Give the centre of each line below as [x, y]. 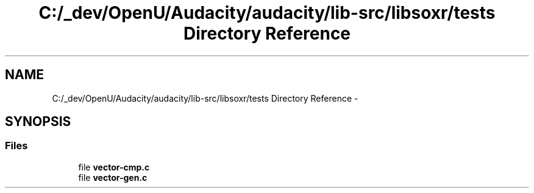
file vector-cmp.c [114, 167]
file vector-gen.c [113, 177]
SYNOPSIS [38, 122]
